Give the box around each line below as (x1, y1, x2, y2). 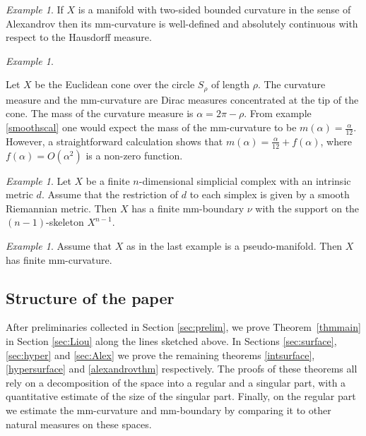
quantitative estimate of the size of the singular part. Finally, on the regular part (6, 389, 356, 404)
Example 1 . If (6, 2, 64, 16)
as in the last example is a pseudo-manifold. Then (126, 238, 343, 253)
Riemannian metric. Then (6, 200, 117, 215)
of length (211, 77, 249, 92)
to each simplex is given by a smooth (189, 187, 350, 202)
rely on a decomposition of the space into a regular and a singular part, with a (6, 375, 346, 389)
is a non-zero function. (85, 147, 183, 162)
